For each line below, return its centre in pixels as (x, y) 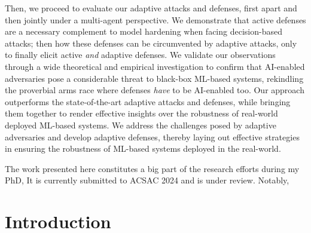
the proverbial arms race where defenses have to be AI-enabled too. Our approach (155, 90)
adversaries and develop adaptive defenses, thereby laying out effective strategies (152, 137)
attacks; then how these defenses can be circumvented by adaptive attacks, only (151, 43)
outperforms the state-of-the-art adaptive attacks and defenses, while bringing (148, 101)
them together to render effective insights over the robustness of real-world (141, 113)
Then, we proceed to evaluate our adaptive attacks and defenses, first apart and (151, 8)
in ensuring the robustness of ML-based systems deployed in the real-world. (143, 148)
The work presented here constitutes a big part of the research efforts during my (152, 168)
